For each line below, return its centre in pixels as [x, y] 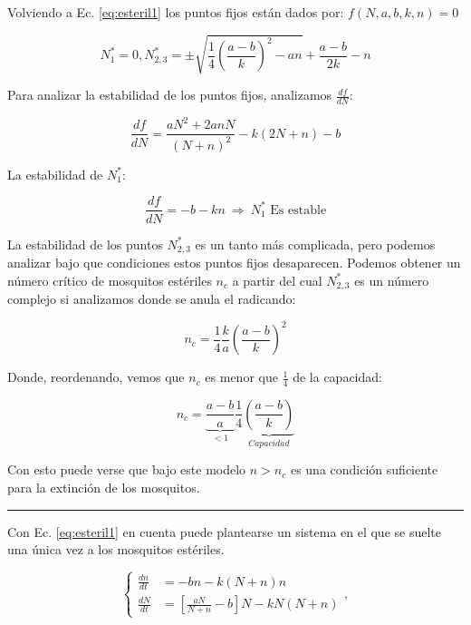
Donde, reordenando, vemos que [96, 377]
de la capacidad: [337, 377]
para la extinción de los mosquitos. [104, 487]
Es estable [298, 210]
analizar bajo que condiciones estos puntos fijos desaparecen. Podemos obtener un [234, 262]
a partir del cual [277, 280]
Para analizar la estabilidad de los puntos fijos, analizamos [170, 95]
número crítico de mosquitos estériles [110, 280]
